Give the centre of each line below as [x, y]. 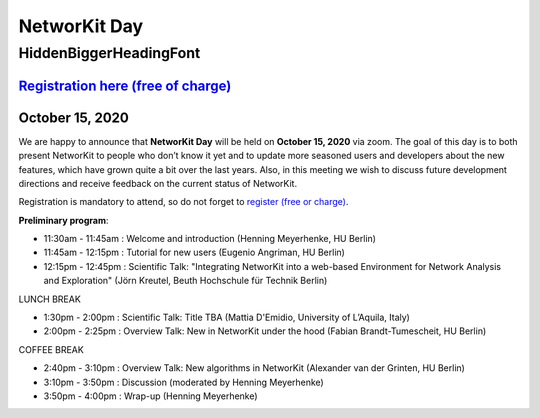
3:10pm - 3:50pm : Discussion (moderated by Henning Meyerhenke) [183, 382]
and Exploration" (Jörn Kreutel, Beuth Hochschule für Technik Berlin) [185, 281]
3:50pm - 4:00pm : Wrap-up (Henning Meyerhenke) [151, 396]
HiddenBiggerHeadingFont [109, 53]
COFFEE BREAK [51, 349]
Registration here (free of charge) [125, 85]
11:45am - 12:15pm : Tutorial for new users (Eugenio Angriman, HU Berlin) [194, 252]
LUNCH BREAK [50, 299]
